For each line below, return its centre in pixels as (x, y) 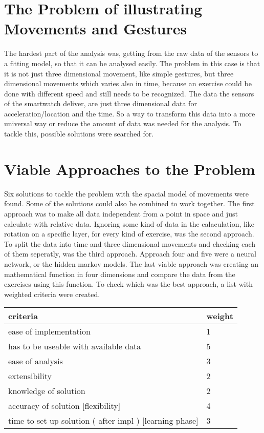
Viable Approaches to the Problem (130, 169)
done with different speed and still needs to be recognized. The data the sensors (129, 93)
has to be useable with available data (75, 346)
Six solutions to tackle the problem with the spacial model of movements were (126, 193)
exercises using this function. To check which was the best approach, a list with (128, 284)
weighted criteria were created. (52, 294)
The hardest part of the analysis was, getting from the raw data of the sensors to (131, 53)
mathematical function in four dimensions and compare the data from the (120, 274)
